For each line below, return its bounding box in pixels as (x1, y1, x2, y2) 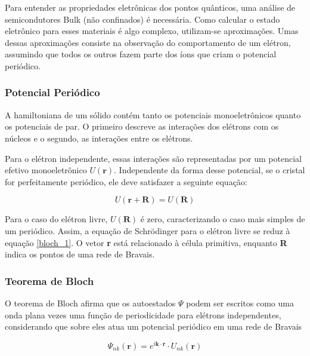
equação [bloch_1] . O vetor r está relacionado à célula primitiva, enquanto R (5, 236, 287, 248)
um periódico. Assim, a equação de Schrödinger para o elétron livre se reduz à (5, 224, 290, 237)
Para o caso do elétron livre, (5, 213, 108, 225)
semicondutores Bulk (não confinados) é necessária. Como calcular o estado (5, 13, 280, 25)
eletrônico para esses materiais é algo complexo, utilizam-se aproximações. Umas (5, 24, 299, 37)
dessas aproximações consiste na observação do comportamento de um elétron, (5, 36, 291, 48)
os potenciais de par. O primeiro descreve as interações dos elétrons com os (5, 120, 279, 133)
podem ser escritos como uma (186, 296, 294, 309)
